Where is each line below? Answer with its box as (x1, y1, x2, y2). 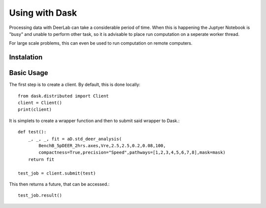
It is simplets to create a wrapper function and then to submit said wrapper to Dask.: (9, 118, 180, 124)
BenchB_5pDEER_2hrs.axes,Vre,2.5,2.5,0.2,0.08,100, (38, 143, 166, 148)
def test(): (18, 129, 47, 135)
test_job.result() (18, 193, 63, 198)
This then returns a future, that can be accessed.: (9, 181, 110, 187)
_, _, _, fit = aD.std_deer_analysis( (28, 136, 122, 142)
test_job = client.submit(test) (18, 170, 96, 176)
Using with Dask (9, 7, 77, 18)
